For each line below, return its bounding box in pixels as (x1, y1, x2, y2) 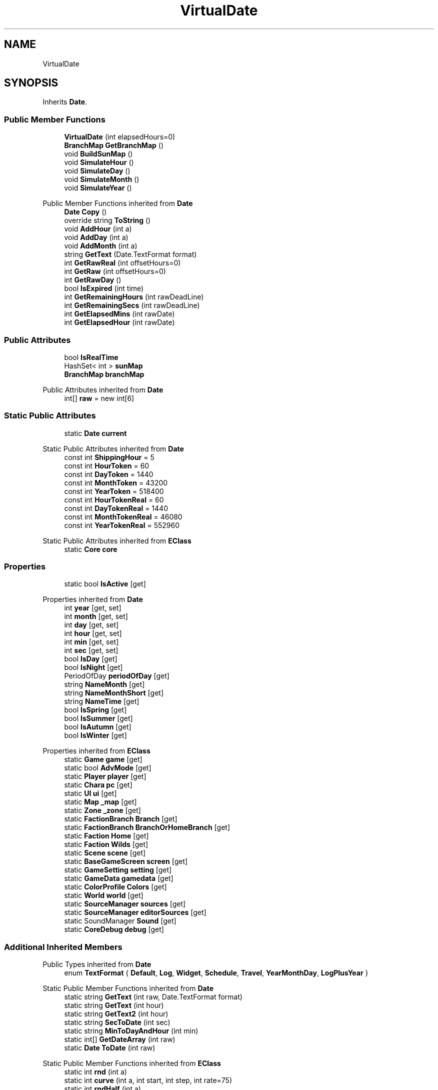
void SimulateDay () (64, 166, 130, 175)
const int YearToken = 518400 (64, 486, 164, 495)
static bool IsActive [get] (64, 579, 146, 588)
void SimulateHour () (64, 158, 134, 167)
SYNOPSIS (4, 76, 58, 89)
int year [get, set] (64, 603, 121, 612)
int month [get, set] (64, 612, 128, 621)
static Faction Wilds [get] (64, 840, 148, 849)
